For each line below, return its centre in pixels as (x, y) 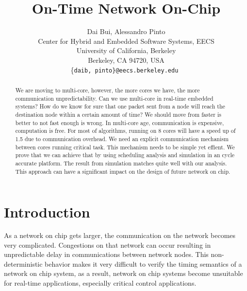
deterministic (23, 264)
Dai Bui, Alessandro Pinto (126, 31)
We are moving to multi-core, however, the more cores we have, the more (107, 90)
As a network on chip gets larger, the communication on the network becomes (120, 235)
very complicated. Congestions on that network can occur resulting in (107, 245)
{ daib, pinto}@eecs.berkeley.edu (124, 69)
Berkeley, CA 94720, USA (126, 60)
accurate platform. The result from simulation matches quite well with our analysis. (121, 163)
